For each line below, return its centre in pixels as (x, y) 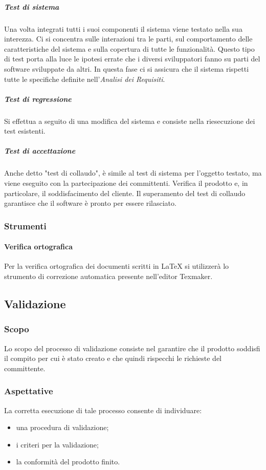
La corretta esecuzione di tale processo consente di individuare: (103, 410)
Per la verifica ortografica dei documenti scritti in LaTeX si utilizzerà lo (117, 266)
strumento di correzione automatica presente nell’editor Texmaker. (108, 276)
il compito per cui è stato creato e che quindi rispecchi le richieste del (113, 358)
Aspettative (29, 391)
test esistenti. (25, 131)
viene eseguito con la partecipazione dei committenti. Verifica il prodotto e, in (126, 183)
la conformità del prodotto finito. (68, 462)
